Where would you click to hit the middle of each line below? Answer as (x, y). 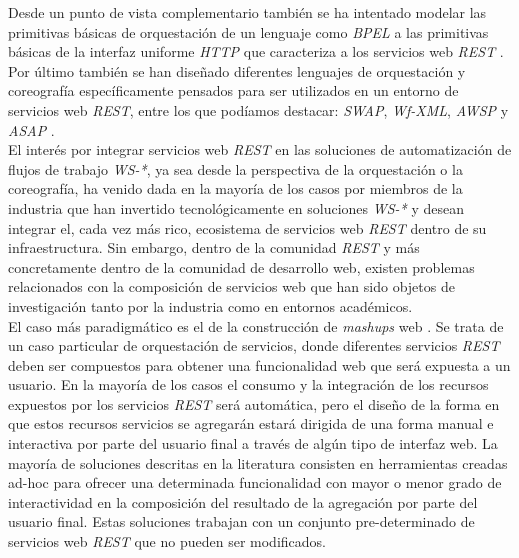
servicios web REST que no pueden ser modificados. (167, 541)
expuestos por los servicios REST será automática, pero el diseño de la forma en (254, 403)
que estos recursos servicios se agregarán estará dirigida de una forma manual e (251, 423)
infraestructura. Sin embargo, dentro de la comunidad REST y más (214, 247)
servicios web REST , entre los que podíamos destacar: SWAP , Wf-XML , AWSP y (258, 109)
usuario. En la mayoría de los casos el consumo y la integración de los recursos (248, 384)
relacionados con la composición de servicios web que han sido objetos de (231, 286)
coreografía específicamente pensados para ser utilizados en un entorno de (233, 90)
